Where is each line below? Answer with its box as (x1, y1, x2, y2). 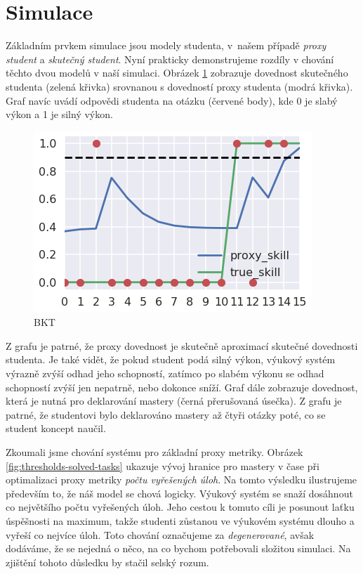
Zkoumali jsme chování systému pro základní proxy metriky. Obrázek (6, 445, 303, 459)
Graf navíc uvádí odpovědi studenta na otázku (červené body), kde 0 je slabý (6, 93, 338, 107)
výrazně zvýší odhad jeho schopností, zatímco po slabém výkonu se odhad (6, 366, 324, 381)
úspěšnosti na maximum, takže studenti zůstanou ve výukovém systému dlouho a (6, 514, 355, 528)
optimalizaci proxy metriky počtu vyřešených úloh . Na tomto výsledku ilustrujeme (6, 472, 357, 487)
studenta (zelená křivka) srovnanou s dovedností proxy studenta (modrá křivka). (6, 79, 353, 93)
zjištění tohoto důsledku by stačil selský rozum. (6, 554, 209, 569)
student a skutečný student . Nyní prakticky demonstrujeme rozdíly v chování (6, 51, 334, 66)
